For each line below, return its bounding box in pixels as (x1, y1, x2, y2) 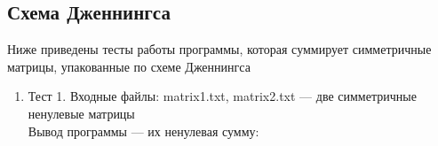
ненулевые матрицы (28, 104, 135, 122)
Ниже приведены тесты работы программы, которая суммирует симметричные (7, 40, 432, 58)
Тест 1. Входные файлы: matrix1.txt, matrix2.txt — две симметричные (28, 87, 417, 105)
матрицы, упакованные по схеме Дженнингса (7, 57, 251, 75)
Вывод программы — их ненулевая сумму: (28, 121, 259, 140)
